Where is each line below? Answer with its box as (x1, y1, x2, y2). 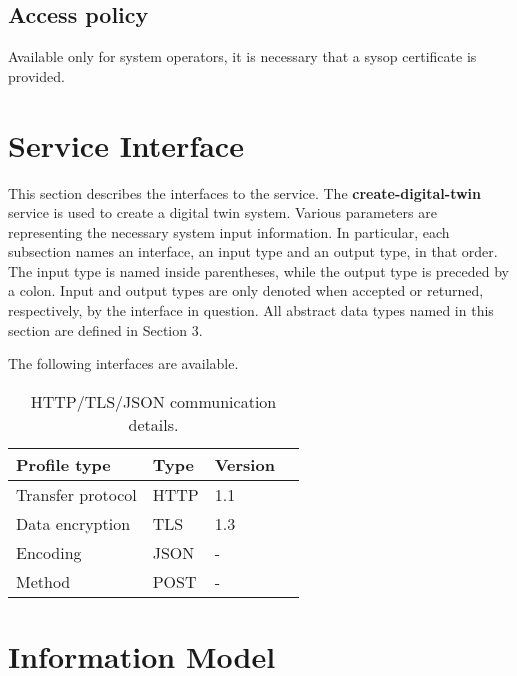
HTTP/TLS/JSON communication (30, 389, 277, 413)
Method (16, 569, 71, 593)
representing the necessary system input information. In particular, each (8, 221, 450, 242)
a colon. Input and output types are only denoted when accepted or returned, (8, 280, 484, 301)
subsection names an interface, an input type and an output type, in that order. (8, 241, 498, 262)
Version (214, 452, 275, 476)
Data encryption (16, 511, 131, 535)
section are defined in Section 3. (8, 319, 203, 340)
